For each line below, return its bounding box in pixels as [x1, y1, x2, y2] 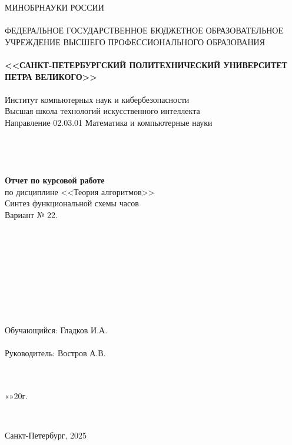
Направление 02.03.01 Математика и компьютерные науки [5, 116, 213, 128]
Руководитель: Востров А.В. [5, 346, 106, 359]
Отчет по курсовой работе [5, 173, 105, 186]
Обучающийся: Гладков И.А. [5, 323, 108, 336]
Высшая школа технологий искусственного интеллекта [5, 105, 200, 117]
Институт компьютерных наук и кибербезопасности [5, 93, 190, 105]
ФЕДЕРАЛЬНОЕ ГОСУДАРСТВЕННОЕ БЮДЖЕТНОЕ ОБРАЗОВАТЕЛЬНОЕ [5, 24, 284, 36]
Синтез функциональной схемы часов [5, 197, 139, 209]
